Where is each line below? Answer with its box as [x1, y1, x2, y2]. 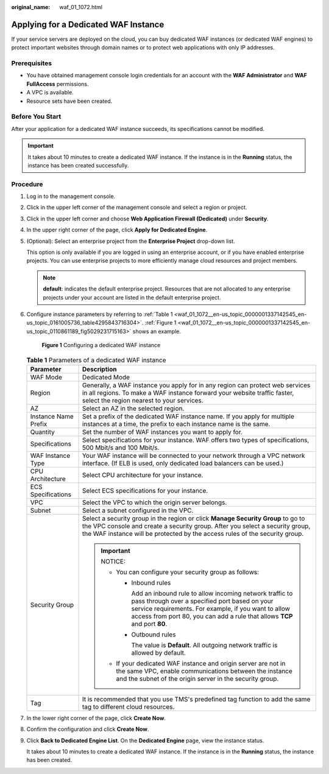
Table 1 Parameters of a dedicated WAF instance [26, 356, 166, 364]
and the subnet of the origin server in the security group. [116, 674, 279, 683]
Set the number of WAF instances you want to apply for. [82, 427, 243, 436]
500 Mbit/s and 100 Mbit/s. [82, 443, 160, 452]
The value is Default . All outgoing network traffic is [131, 641, 278, 649]
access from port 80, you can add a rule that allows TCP [131, 612, 293, 621]
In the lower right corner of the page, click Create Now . [26, 714, 166, 722]
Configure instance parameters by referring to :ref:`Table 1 [26, 311, 173, 318]
